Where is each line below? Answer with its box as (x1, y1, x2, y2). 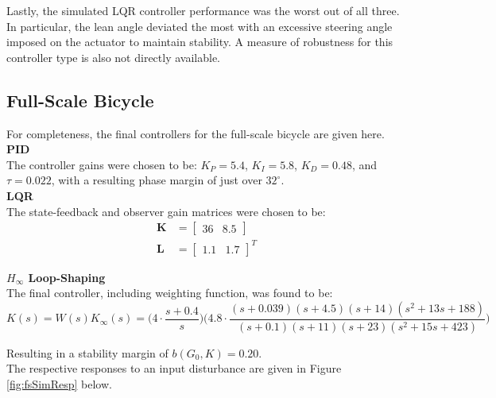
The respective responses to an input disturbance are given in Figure (6, 360, 342, 377)
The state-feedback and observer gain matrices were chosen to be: (6, 203, 326, 219)
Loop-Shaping (28, 269, 106, 285)
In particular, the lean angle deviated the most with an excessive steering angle (6, 17, 393, 34)
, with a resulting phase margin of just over (51, 172, 262, 188)
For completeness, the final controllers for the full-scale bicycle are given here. (6, 125, 385, 141)
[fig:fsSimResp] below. (6, 375, 112, 392)
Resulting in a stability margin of (6, 344, 169, 361)
